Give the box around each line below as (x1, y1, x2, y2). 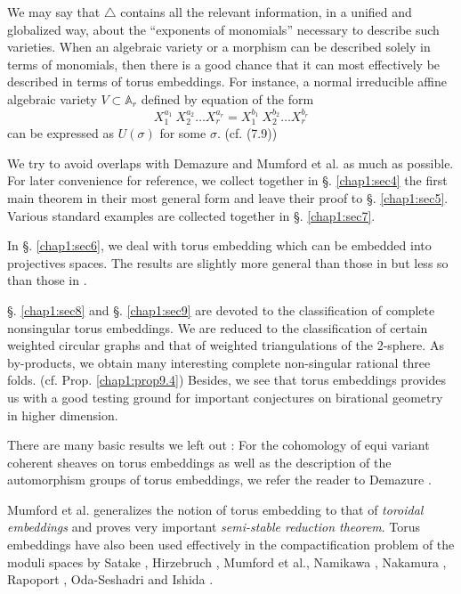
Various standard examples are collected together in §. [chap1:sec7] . (7, 206, 376, 224)
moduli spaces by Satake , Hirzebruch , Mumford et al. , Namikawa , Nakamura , (7, 552, 447, 571)
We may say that (7, 3, 101, 20)
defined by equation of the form (141, 89, 314, 108)
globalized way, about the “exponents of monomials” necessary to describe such (7, 20, 440, 38)
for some (159, 124, 206, 142)
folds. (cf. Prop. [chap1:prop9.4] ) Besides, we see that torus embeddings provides (7, 370, 447, 389)
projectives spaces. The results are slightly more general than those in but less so (7, 253, 449, 272)
